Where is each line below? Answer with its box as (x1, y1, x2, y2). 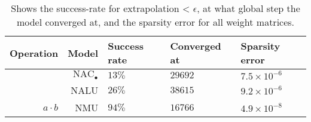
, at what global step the (197, 1, 300, 15)
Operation (10, 45, 59, 60)
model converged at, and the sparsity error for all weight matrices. (16, 15, 295, 29)
